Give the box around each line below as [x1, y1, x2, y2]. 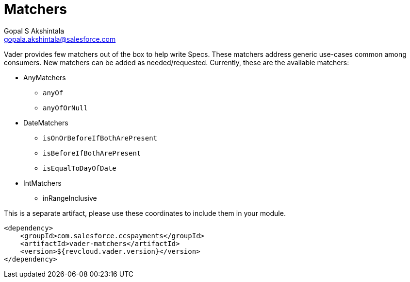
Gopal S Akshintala [4, 26, 65, 35]
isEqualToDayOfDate [43, 164, 116, 172]
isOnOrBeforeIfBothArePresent [43, 134, 158, 142]
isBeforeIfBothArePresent [43, 149, 141, 157]
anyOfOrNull [43, 104, 88, 112]
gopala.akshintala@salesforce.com [4, 35, 116, 43]
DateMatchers [23, 118, 68, 127]
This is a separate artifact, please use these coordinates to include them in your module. [4, 209, 286, 217]
